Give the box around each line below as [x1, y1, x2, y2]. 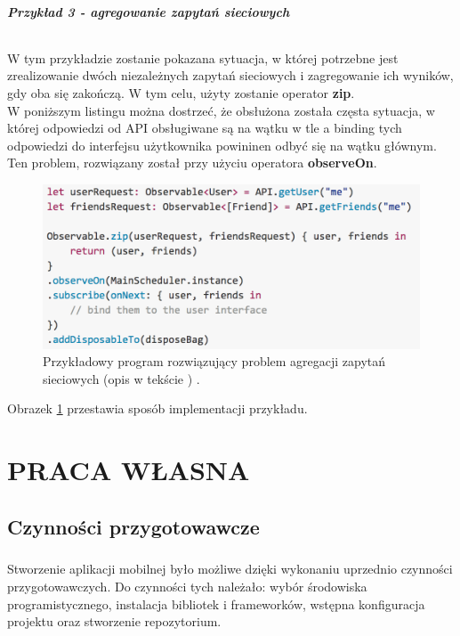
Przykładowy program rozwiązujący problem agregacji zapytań [43, 352, 386, 371]
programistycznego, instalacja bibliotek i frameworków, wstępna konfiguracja [7, 594, 425, 613]
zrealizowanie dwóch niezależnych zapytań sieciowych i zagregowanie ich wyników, [7, 66, 454, 85]
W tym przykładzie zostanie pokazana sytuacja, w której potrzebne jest [7, 48, 399, 67]
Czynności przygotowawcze [7, 512, 260, 540]
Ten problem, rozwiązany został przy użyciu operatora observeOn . [7, 153, 377, 172]
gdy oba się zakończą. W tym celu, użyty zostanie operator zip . [7, 83, 355, 102]
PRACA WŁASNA [7, 452, 250, 488]
